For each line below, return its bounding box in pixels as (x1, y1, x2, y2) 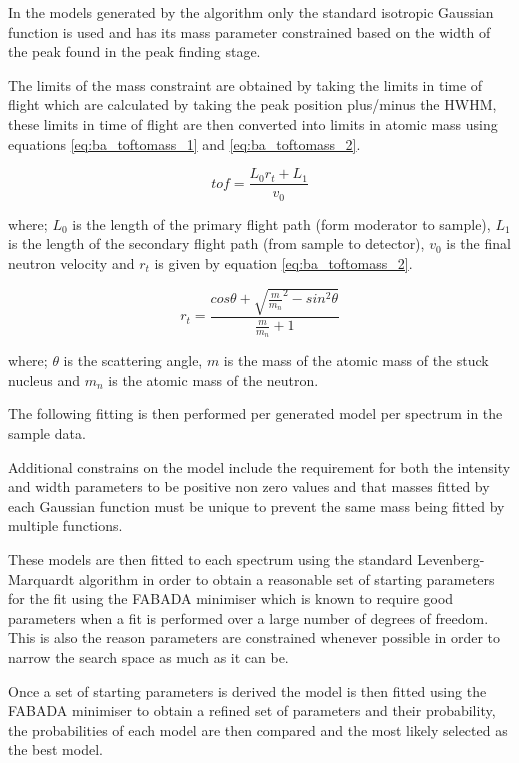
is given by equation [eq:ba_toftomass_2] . (154, 252, 413, 273)
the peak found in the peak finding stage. (8, 41, 261, 62)
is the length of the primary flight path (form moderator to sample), (72, 213, 491, 234)
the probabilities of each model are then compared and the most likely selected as (8, 719, 508, 740)
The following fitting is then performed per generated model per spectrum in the (8, 403, 503, 424)
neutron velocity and (8, 252, 135, 273)
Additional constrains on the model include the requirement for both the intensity (8, 456, 511, 477)
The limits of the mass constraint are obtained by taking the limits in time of (8, 74, 483, 95)
